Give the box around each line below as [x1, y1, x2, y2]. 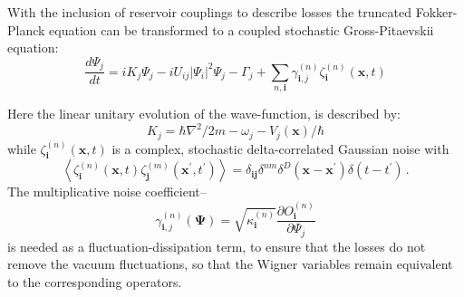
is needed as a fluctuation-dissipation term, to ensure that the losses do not [7, 236, 426, 255]
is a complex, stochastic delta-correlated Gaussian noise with [111, 139, 449, 158]
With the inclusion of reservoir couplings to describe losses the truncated [7, 3, 412, 21]
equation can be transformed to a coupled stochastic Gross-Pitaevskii [49, 20, 434, 39]
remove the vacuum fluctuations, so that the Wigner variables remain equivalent [7, 254, 453, 273]
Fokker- [415, 3, 458, 21]
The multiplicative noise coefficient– [7, 182, 207, 201]
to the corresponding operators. [7, 272, 182, 291]
